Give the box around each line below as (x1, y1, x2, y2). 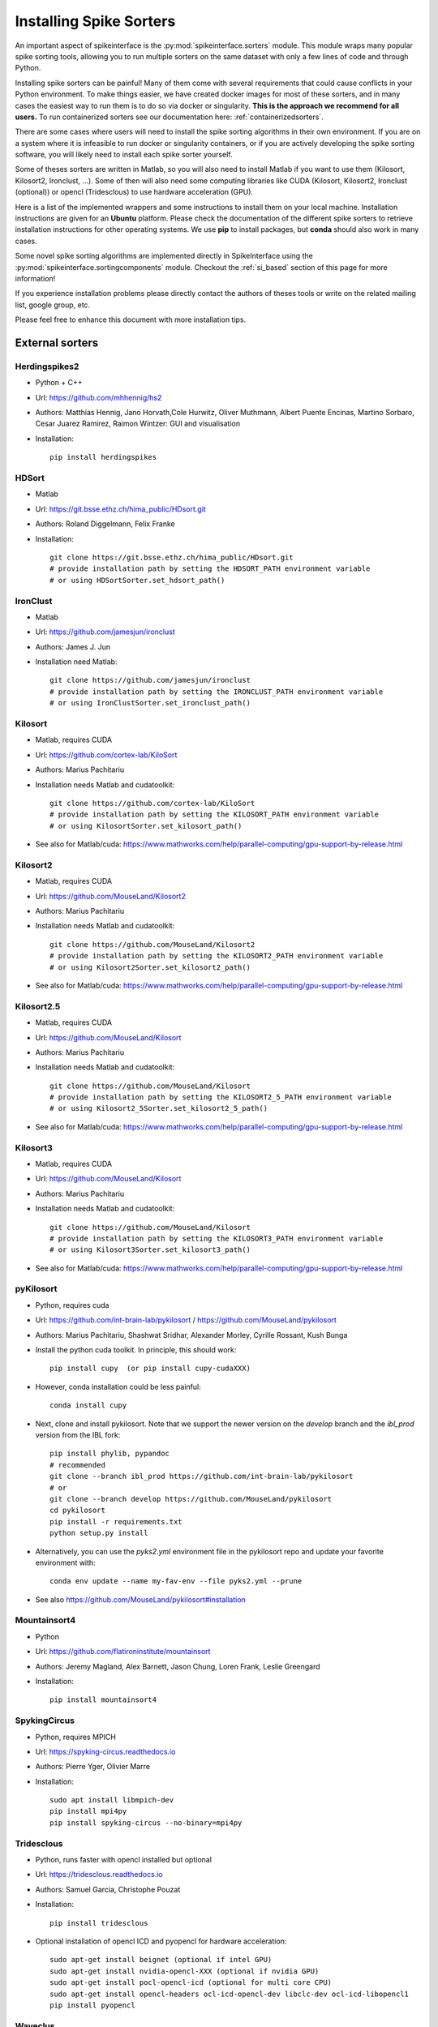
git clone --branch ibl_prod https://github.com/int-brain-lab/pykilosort (49, 1472, 354, 1481)
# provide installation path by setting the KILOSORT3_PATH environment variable (49, 1233, 384, 1243)
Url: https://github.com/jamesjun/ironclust (35, 627, 176, 636)
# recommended (49, 1460, 105, 1469)
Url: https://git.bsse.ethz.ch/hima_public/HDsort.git (35, 504, 206, 514)
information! (15, 273, 56, 283)
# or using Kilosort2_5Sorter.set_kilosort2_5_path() (49, 1103, 268, 1113)
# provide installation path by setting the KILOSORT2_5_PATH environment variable (49, 1093, 393, 1102)
